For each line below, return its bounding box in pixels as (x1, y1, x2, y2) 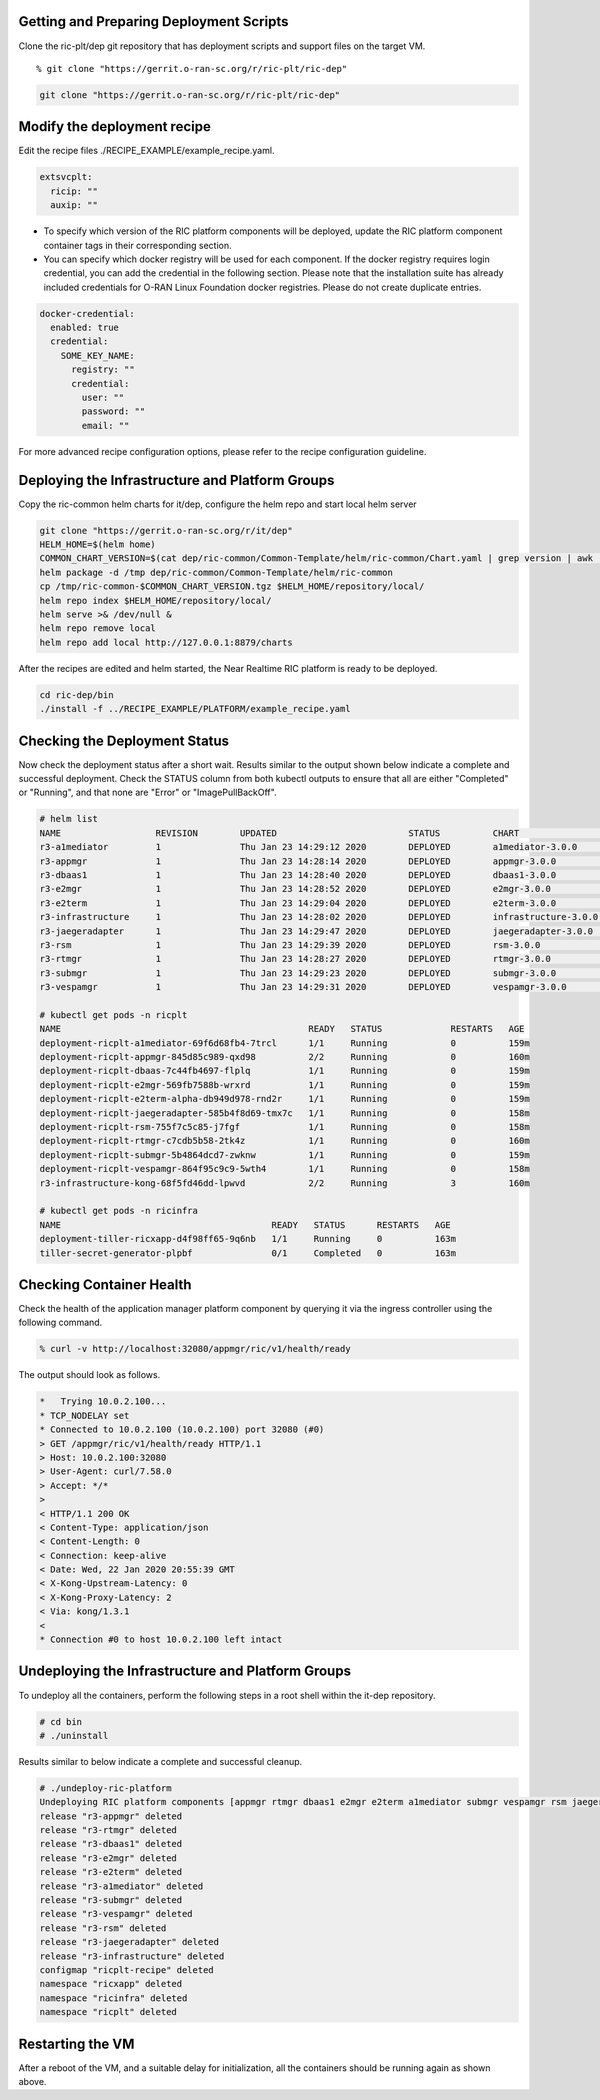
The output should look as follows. (18, 1369, 161, 1381)
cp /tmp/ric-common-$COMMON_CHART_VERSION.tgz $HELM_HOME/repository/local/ (39, 581, 425, 592)
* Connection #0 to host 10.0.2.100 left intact (39, 1634, 283, 1645)
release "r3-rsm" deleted (39, 1922, 167, 1934)
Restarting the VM (18, 2035, 135, 2052)
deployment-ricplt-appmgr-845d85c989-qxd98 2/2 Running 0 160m (39, 1051, 530, 1063)
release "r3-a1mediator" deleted (39, 1880, 204, 1892)
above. (18, 2076, 47, 2088)
